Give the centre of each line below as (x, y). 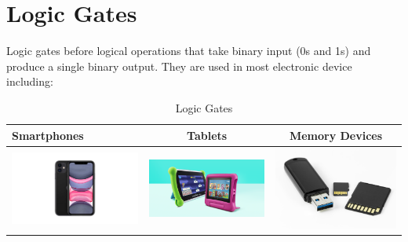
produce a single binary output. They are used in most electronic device (179, 66)
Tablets (207, 135)
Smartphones (48, 135)
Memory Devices (336, 135)
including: (30, 81)
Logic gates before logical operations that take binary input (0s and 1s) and (189, 51)
